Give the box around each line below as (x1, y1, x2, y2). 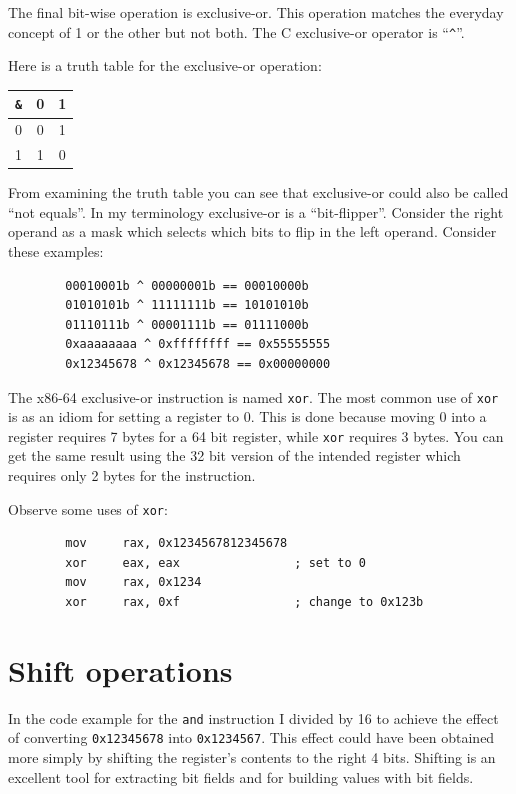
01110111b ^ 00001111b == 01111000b (65, 317, 309, 332)
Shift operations (8, 649, 233, 690)
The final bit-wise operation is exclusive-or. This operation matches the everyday (8, 2, 504, 22)
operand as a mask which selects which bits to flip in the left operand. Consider (8, 221, 497, 242)
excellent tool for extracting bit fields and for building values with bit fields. (8, 766, 474, 787)
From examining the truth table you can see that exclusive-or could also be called (8, 182, 509, 203)
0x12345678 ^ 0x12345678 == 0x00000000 (65, 356, 331, 371)
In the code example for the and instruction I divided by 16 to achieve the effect (8, 707, 499, 728)
